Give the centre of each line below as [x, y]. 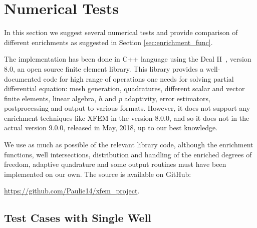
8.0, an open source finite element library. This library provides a [104, 68]
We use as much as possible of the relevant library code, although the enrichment [129, 145]
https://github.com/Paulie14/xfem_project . [72, 191]
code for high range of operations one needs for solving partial [139, 78]
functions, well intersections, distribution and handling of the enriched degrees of [128, 154]
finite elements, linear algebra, [50, 98]
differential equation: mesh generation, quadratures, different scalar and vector [124, 88]
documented [23, 78]
